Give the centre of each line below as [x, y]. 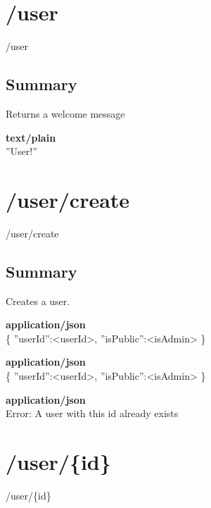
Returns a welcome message [65, 113]
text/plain [31, 137]
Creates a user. [38, 301]
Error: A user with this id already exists [92, 413]
